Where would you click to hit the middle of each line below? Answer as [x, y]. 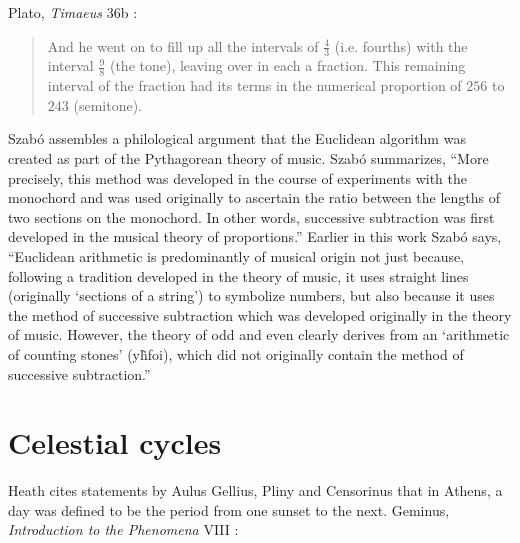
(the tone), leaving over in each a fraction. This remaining [287, 65]
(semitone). [107, 104]
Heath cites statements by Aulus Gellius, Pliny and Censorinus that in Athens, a [255, 490]
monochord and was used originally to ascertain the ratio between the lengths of [254, 197]
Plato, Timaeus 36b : [73, 12]
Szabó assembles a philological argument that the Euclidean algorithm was [237, 138]
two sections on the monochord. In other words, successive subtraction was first [251, 216]
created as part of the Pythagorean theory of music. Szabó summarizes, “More [248, 158]
